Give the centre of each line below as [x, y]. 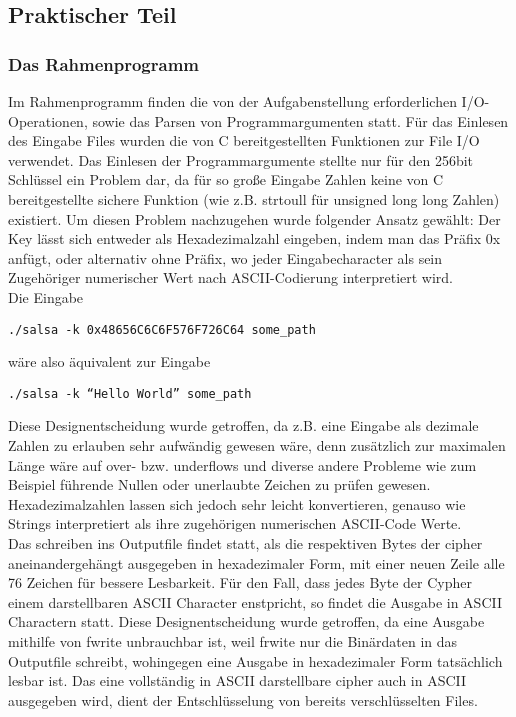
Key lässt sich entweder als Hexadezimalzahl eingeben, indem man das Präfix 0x [254, 238]
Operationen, [48, 120]
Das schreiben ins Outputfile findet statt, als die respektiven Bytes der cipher [245, 543]
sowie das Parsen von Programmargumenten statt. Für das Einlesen [300, 120]
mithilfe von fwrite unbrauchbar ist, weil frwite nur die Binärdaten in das [233, 640]
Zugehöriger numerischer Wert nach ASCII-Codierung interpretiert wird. [231, 277]
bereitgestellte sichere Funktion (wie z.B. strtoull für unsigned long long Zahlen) [254, 198]
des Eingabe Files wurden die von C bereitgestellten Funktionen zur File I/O [244, 140]
